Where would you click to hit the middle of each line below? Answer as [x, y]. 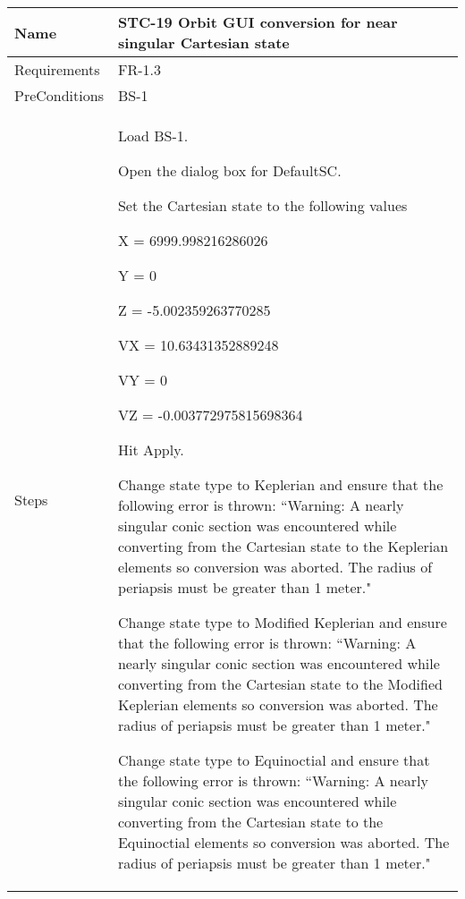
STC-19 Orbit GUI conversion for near [258, 22]
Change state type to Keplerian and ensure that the [280, 484]
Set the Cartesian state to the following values [262, 205]
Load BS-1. [153, 136]
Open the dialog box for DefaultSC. [229, 170]
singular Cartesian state [203, 42]
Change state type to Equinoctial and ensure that [274, 760]
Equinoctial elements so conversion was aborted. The [283, 842]
